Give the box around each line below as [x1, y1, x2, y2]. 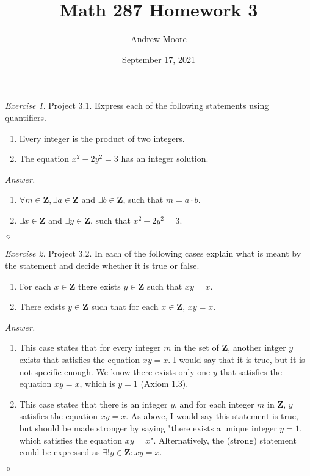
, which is [79, 377, 115, 390]
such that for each [91, 300, 159, 313]
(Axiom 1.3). [140, 377, 189, 390]
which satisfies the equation [19, 433, 123, 446]
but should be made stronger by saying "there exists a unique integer [19, 422, 277, 434]
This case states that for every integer [19, 341, 161, 354]
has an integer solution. [121, 152, 209, 165]
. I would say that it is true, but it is [168, 353, 305, 366]
